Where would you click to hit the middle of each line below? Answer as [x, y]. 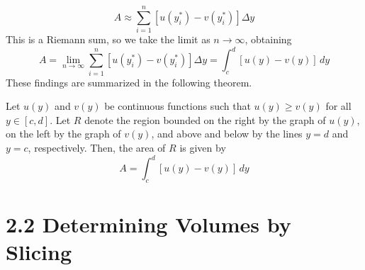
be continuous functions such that [178, 106]
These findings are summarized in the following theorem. [129, 82]
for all [338, 106]
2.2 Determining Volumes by [148, 224]
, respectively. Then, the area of [97, 147]
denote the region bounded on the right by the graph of [205, 119]
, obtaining [268, 39]
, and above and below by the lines [227, 134]
